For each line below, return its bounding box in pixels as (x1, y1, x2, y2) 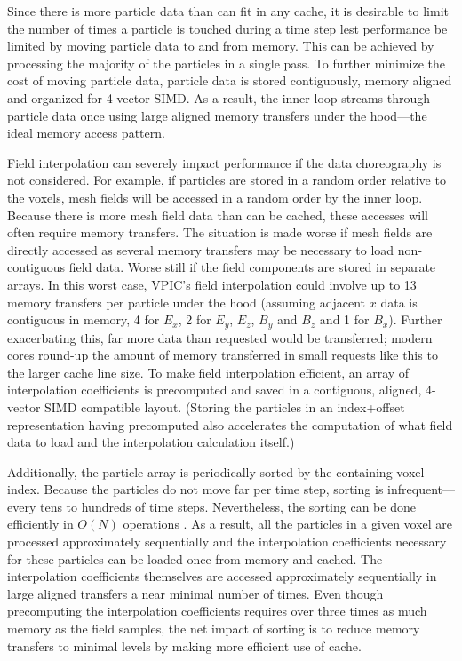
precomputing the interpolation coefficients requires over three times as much (7, 601, 427, 620)
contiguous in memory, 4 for (7, 310, 160, 329)
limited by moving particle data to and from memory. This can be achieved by (7, 36, 434, 55)
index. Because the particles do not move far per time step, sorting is (7, 480, 384, 498)
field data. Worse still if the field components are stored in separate (68, 258, 436, 276)
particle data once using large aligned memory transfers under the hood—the (7, 106, 427, 124)
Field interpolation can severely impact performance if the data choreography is (7, 153, 442, 171)
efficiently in (7, 514, 74, 533)
